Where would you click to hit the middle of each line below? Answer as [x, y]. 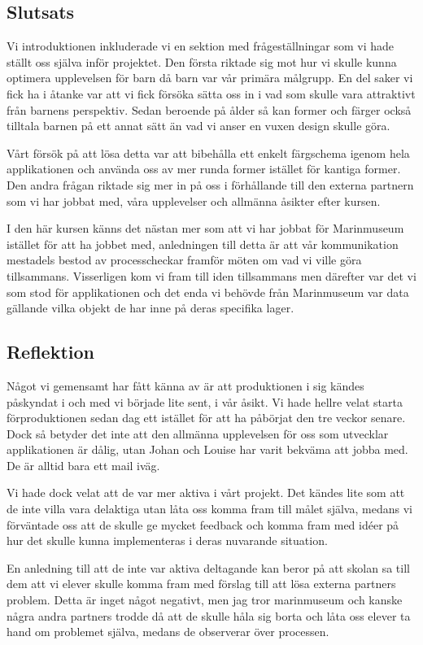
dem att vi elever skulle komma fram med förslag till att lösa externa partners [201, 584]
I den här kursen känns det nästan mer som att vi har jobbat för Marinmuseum [205, 228]
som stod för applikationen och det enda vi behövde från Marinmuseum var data [208, 292]
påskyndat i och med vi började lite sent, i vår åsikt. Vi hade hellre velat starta [205, 401]
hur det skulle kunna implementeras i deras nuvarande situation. [167, 540]
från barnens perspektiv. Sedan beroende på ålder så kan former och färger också [209, 109]
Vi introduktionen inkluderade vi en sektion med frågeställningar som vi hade [201, 46]
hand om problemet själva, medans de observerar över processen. [168, 632]
